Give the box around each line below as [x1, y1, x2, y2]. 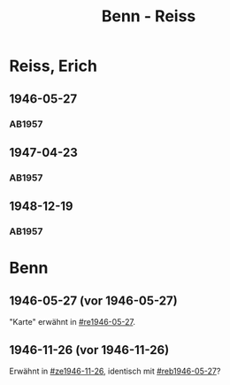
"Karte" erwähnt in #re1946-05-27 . [9, 317, 135, 327]
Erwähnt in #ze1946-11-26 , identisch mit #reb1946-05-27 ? [9, 366, 221, 376]
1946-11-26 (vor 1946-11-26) [9, 343, 170, 358]
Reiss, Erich [9, 56, 97, 76]
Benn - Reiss [101, 6, 196, 27]
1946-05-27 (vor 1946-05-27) [9, 293, 179, 308]
